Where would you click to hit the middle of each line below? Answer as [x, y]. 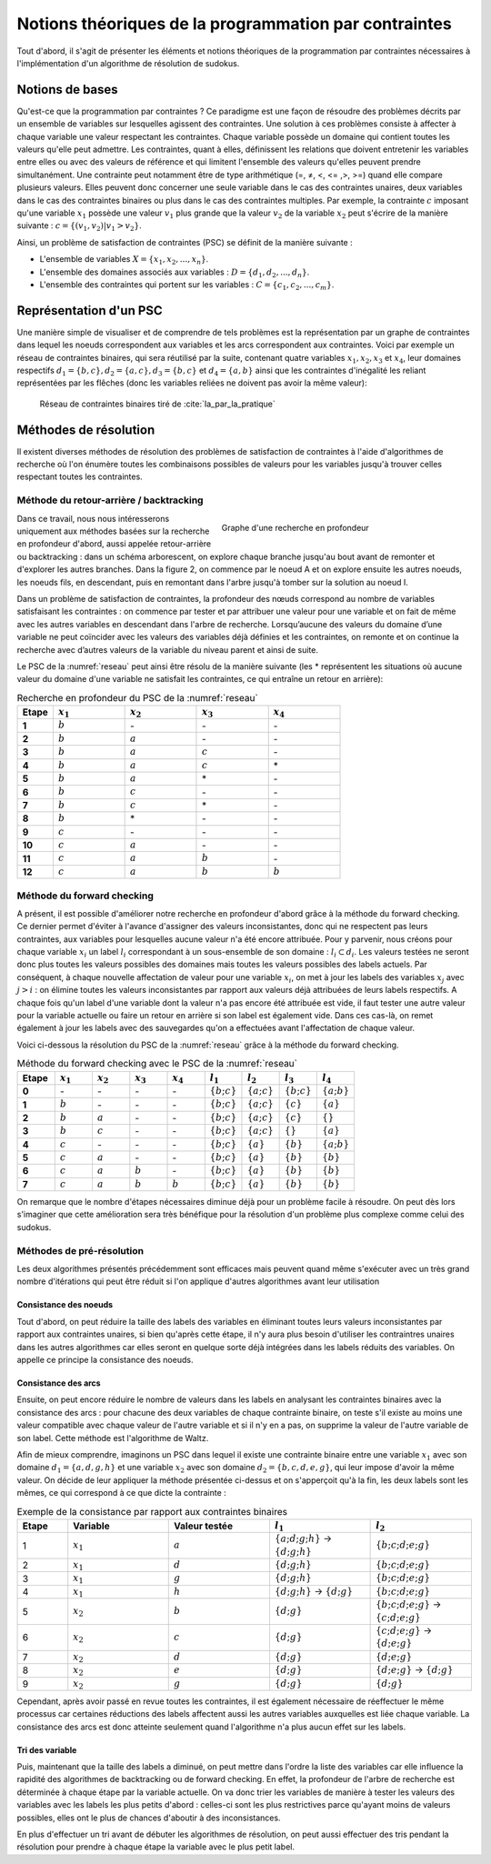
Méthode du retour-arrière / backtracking [110, 500]
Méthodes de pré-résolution [80, 1250]
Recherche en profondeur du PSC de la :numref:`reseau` [137, 697]
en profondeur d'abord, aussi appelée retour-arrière [114, 544]
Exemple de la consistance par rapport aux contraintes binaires [152, 1511]
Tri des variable [47, 1749]
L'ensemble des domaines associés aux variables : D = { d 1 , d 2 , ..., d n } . [175, 273]
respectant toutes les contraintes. [80, 476]
